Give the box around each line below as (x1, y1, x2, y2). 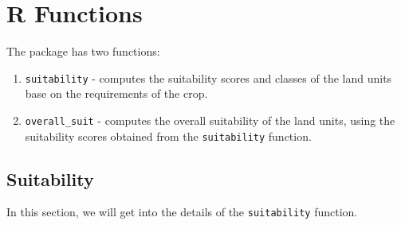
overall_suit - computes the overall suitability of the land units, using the (25, 111, 395, 128)
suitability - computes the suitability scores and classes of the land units (25, 69, 392, 86)
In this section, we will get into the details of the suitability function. (6, 204, 358, 220)
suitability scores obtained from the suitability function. (25, 127, 312, 144)
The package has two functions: (6, 43, 160, 60)
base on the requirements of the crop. (25, 85, 208, 102)
